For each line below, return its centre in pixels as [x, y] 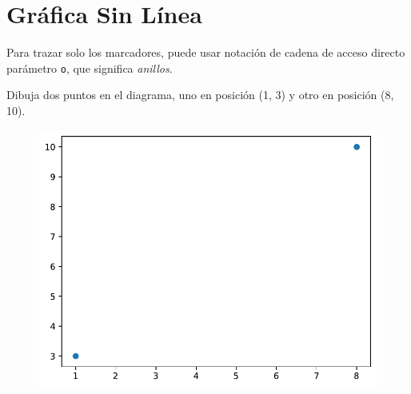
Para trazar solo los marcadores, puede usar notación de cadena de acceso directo [206, 52]
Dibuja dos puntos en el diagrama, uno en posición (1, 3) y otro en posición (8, [200, 95]
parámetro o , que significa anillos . [90, 68]
